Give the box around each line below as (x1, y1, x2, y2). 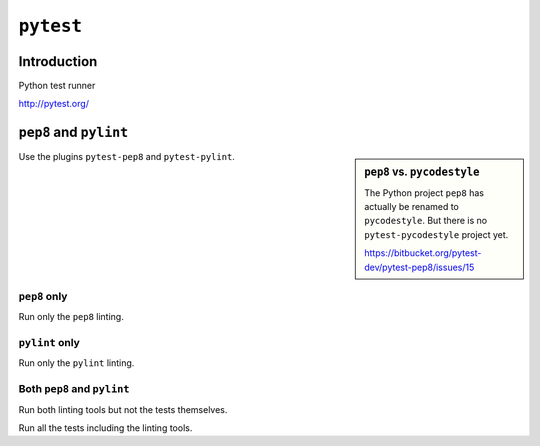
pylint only (18, 336, 80, 350)
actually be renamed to (364, 201, 460, 213)
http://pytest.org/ (18, 98, 90, 110)
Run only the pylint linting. (18, 357, 135, 369)
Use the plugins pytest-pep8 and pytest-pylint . (18, 151, 235, 163)
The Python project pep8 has (364, 186, 485, 199)
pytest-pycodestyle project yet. (364, 228, 509, 240)
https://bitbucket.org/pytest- (364, 247, 482, 259)
